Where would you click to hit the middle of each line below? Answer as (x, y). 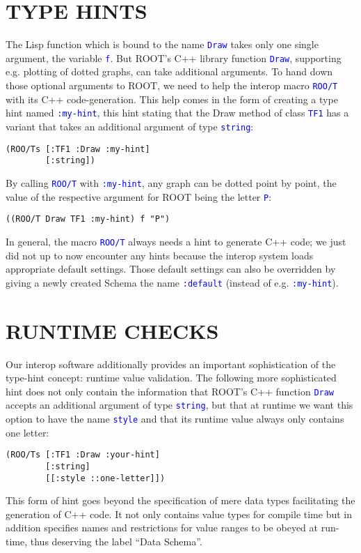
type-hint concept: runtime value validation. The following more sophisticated (171, 378)
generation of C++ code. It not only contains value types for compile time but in (179, 514)
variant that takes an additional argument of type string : (130, 126)
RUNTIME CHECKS (112, 330)
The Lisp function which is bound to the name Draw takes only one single (162, 44)
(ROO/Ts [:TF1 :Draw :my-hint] (78, 149)
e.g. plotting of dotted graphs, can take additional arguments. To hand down (169, 71)
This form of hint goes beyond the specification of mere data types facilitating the (180, 500)
